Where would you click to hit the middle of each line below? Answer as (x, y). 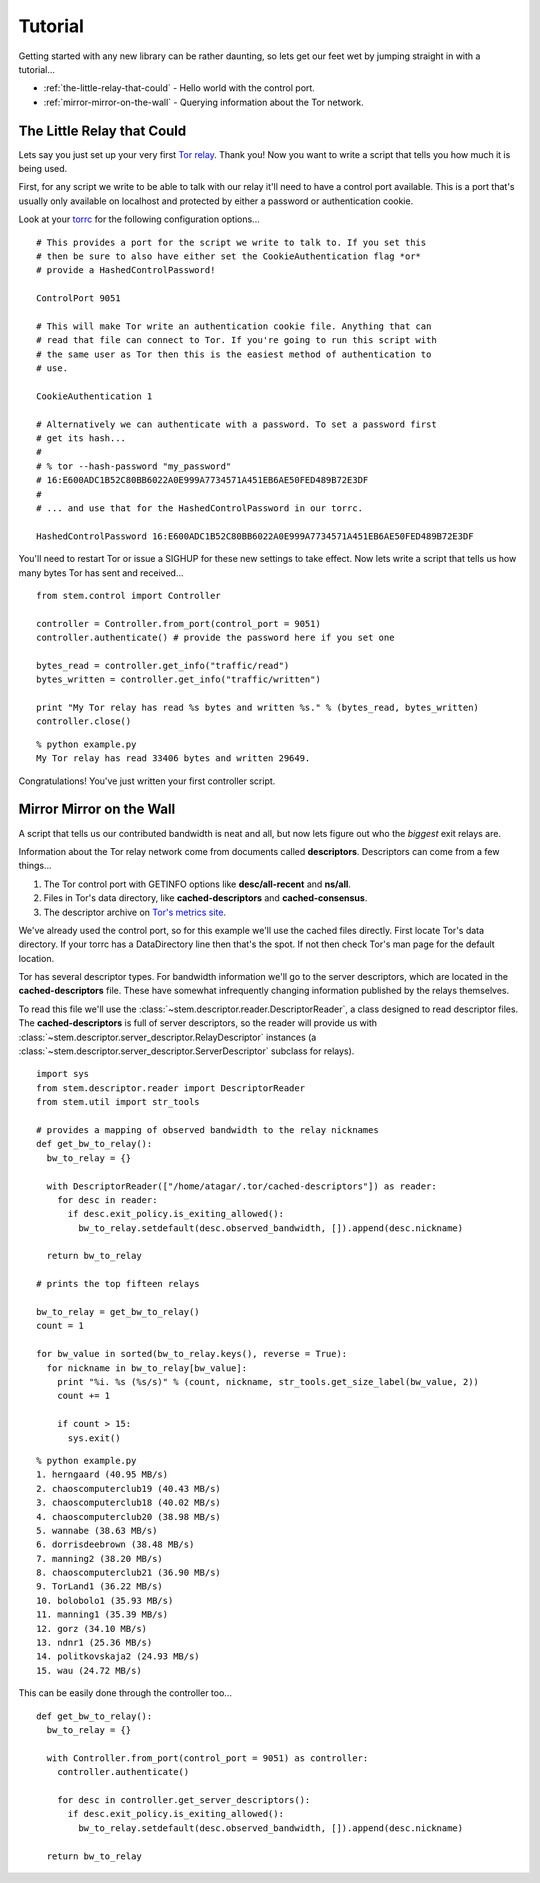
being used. (43, 169)
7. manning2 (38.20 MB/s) (100, 1558)
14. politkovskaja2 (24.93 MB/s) (118, 1656)
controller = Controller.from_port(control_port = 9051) (179, 623)
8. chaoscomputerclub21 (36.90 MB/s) (129, 1573)
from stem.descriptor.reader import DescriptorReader (170, 1088)
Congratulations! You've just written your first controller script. (147, 781)
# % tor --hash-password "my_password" (134, 466)
